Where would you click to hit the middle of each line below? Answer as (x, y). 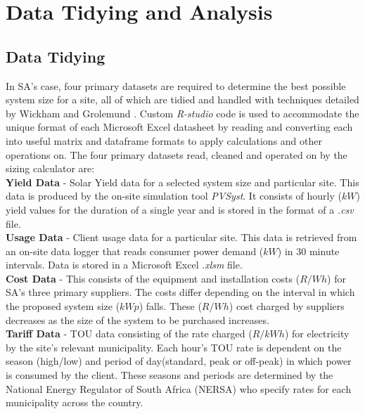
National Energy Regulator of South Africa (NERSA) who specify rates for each (179, 388)
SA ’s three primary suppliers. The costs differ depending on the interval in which (180, 292)
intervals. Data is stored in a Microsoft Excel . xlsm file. (124, 265)
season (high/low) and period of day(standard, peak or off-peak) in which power (179, 361)
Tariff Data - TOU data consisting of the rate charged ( (129, 334)
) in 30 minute (308, 251)
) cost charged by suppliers (287, 306)
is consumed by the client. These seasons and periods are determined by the (169, 375)
